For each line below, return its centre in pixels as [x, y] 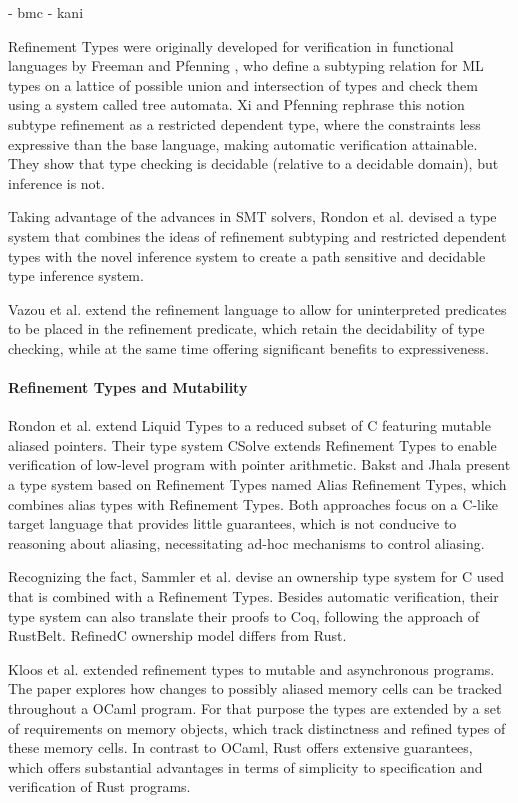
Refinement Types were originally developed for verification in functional [231, 45]
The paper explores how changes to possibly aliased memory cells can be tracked [255, 688]
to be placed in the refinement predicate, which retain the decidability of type [246, 328]
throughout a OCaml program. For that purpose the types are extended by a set [255, 708]
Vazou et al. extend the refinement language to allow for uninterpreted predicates [257, 308]
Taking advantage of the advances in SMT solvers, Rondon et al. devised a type [252, 216]
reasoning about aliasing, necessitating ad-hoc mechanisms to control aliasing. [246, 542]
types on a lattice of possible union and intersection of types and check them [243, 84]
